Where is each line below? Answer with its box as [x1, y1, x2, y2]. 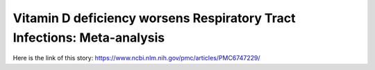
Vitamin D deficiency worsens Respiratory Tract [12, 10, 296, 26]
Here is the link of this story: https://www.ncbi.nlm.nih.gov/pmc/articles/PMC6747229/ [12, 54, 260, 62]
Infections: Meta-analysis [12, 30, 165, 45]
